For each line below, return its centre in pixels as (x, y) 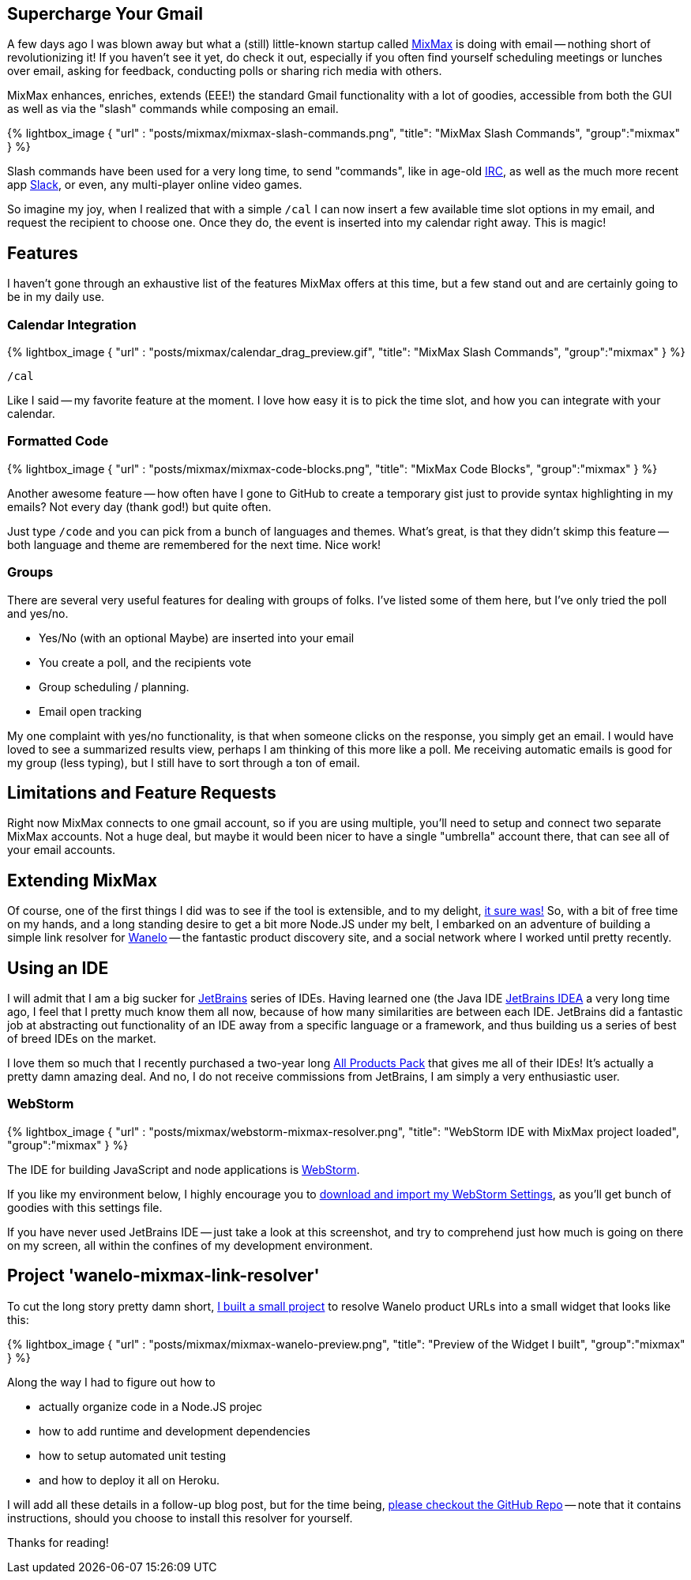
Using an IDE (58, 968)
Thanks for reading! (58, 1542)
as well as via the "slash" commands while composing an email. (173, 109)
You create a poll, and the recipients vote (145, 662)
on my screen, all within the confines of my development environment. (190, 1245)
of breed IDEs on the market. (82, 1039)
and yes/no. (38, 613)
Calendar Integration (72, 324)
